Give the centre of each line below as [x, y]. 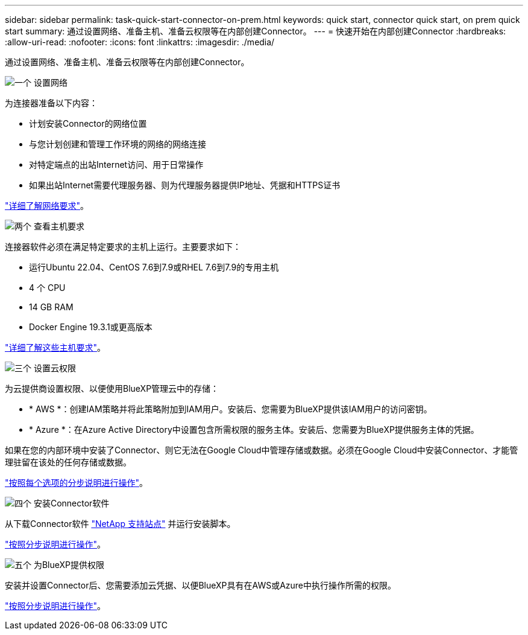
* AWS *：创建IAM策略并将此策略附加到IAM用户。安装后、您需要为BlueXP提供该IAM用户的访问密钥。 [231, 409]
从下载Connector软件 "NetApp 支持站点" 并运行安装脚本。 [120, 524]
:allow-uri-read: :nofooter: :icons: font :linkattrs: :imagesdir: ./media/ [140, 42]
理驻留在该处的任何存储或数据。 [68, 462]
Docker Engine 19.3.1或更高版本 [91, 327]
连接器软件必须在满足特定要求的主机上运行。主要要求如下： [123, 247]
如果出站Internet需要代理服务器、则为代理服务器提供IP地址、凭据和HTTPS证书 [185, 185]
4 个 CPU [47, 288]
